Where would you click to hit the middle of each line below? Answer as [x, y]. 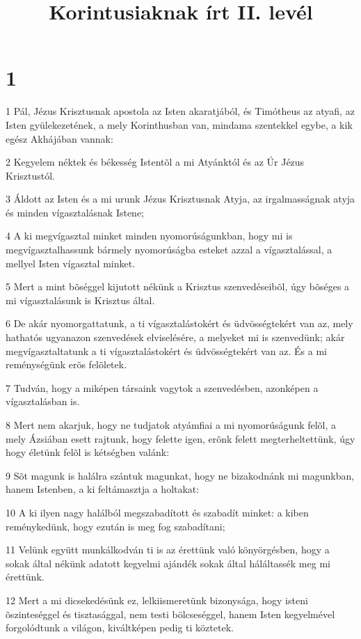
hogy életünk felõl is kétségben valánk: [88, 452]
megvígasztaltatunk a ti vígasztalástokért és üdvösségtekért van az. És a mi [166, 350]
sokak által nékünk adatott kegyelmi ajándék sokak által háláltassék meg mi [168, 563]
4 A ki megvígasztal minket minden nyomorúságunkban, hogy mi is [149, 236]
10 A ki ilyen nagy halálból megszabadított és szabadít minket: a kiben [157, 512]
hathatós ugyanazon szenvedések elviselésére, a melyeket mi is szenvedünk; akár [175, 337]
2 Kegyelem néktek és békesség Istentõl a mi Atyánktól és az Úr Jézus [155, 162]
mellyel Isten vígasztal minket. [71, 263]
